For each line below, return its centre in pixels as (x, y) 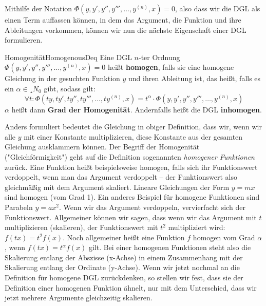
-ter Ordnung (159, 57)
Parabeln (19, 207)
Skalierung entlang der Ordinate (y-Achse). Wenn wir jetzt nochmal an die (122, 267)
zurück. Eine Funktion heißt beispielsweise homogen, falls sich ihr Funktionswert (131, 167)
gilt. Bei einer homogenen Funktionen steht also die (170, 247)
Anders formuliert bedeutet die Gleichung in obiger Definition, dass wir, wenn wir (133, 127)
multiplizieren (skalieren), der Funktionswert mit (81, 227)
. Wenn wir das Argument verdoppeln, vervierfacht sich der (152, 207)
